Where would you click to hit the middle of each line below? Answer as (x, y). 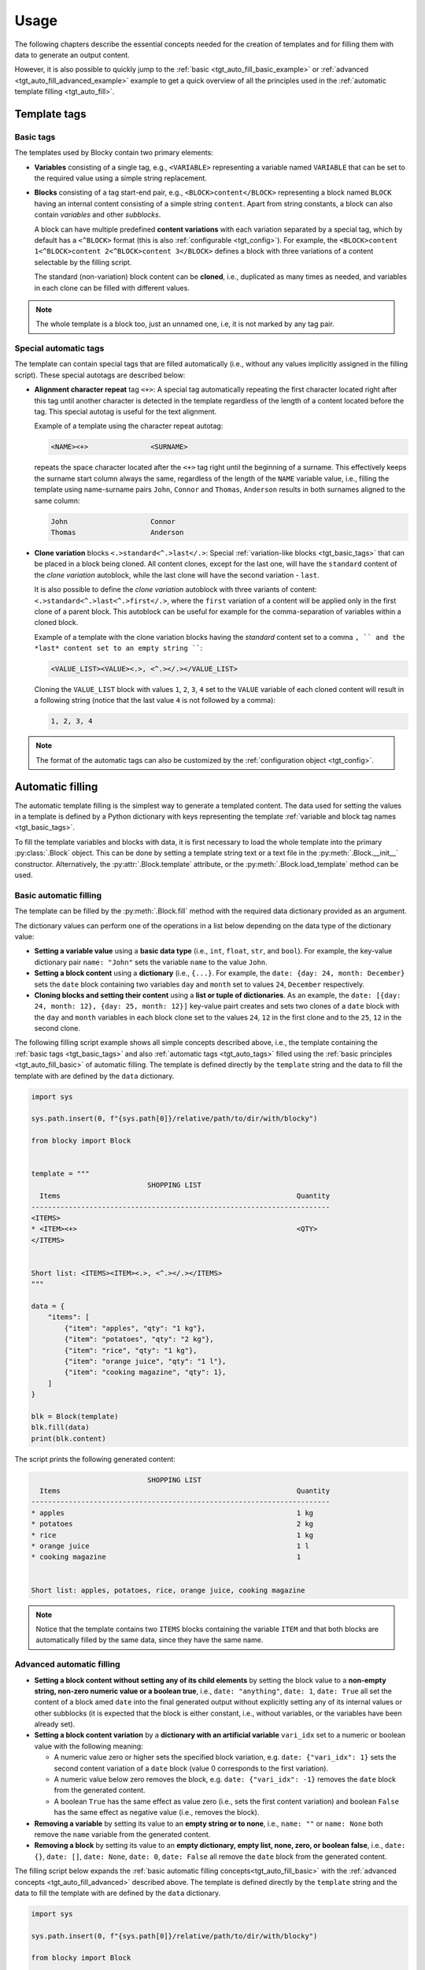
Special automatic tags (59, 348)
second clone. (57, 1028)
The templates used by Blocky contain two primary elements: (114, 153)
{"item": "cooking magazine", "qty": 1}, (145, 1372)
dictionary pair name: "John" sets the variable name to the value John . (151, 962)
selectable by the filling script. (83, 262)
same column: (57, 500)
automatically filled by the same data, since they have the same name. (150, 1640)
